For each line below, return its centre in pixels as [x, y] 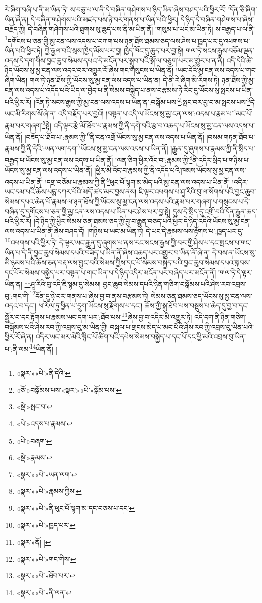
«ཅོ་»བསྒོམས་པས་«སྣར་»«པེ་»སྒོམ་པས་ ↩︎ [69, 390]
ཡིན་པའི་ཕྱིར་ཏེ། [23, 51]
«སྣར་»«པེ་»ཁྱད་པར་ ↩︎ [46, 525]
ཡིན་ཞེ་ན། [17, 19]
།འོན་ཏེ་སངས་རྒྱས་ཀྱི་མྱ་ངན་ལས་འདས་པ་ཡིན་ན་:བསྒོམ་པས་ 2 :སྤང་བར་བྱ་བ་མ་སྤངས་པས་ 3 [142, 101]
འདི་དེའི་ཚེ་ [240, 60]
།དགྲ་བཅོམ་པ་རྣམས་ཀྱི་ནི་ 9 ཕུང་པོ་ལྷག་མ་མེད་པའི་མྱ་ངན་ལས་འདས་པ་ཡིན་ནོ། [138, 181]
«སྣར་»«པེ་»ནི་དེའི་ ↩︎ [43, 373]
